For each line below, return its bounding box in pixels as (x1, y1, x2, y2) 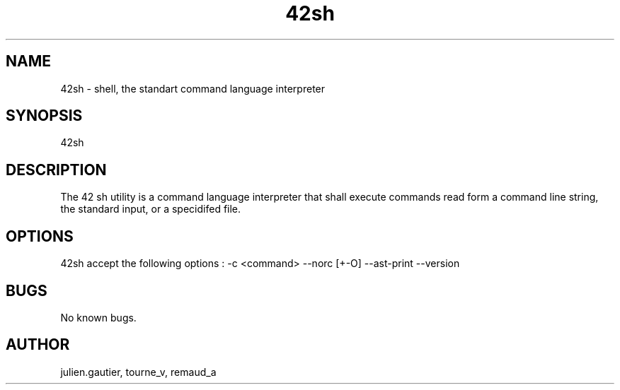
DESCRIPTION (6, 160, 107, 179)
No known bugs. (60, 311, 137, 324)
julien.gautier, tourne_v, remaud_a (60, 365, 217, 378)
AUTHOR (6, 336, 70, 354)
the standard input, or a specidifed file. (60, 203, 241, 215)
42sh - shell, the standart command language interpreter (60, 82, 326, 95)
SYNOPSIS (6, 107, 83, 125)
